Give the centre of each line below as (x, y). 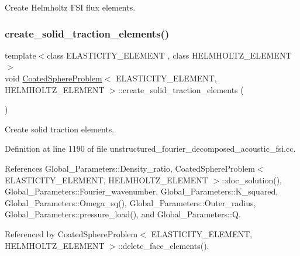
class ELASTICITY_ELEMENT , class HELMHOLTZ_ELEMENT (169, 55)
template (20, 55)
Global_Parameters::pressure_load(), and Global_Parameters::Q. (123, 214)
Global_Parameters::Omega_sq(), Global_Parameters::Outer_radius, (130, 202)
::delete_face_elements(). (163, 245)
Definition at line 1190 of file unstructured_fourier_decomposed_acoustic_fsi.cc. (150, 149)
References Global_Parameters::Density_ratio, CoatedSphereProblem (130, 168)
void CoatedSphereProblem (54, 78)
